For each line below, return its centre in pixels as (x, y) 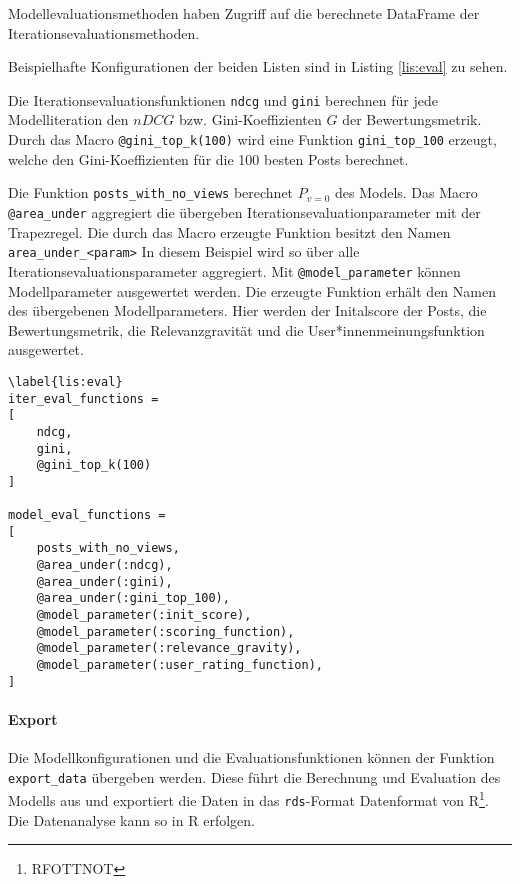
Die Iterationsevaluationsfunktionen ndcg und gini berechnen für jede (223, 99)
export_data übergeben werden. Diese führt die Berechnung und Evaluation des (254, 776)
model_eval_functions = (87, 515)
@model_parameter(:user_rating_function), (179, 665)
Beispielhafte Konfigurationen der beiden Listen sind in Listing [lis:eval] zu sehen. (258, 66)
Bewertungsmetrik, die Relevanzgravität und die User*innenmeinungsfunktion (246, 329)
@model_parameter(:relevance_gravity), (169, 648)
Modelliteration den (68, 119)
